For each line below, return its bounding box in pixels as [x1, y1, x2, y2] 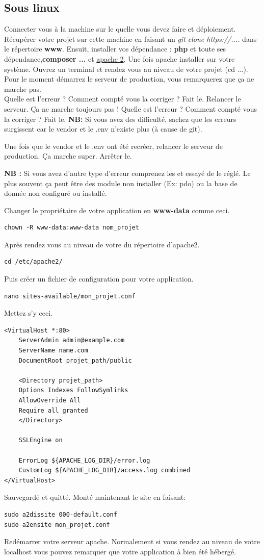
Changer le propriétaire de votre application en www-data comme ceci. [4, 205, 230, 215]
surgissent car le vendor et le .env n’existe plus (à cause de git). [4, 123, 202, 134]
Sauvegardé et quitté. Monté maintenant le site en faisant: [4, 492, 186, 502]
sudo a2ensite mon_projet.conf [4, 521, 110, 528]
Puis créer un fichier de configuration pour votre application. [4, 273, 194, 284]
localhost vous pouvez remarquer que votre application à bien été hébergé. [4, 546, 236, 556]
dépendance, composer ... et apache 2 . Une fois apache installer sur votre [4, 53, 235, 64]
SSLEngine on [18, 437, 63, 444]
